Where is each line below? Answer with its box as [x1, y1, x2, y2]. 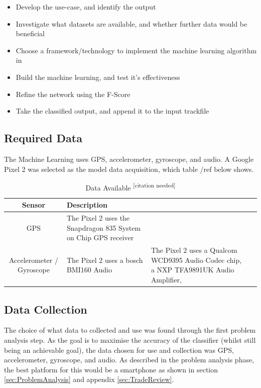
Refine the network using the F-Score [16, 88, 130, 99]
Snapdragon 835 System [66, 222, 141, 233]
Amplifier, [151, 274, 182, 285]
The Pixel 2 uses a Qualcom [151, 245, 237, 255]
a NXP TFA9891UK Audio [151, 264, 234, 275]
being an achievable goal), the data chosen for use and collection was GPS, [4, 344, 234, 355]
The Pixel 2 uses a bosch [66, 254, 143, 265]
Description [66, 200, 107, 210]
